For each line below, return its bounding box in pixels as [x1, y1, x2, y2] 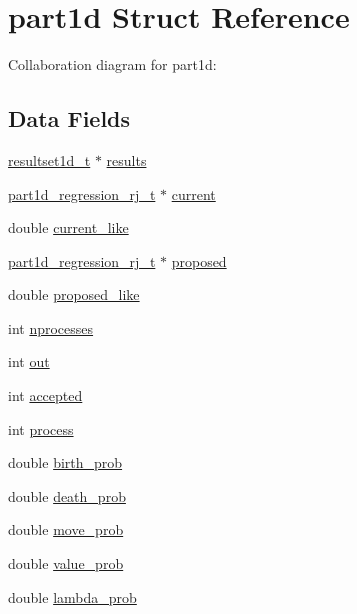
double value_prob [8, 553, 124, 574]
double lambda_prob [8, 586, 137, 607]
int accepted [8, 385, 83, 406]
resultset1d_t [8, 149, 91, 170]
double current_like [8, 217, 129, 238]
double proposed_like [8, 284, 140, 305]
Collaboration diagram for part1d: [8, 54, 217, 75]
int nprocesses [8, 317, 94, 338]
